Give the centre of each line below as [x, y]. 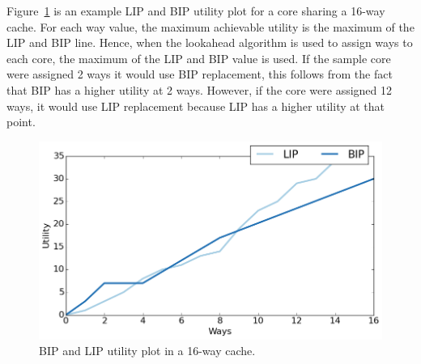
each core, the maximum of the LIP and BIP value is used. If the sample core [199, 58]
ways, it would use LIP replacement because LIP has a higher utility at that [196, 106]
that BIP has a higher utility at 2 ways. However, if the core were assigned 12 [200, 89]
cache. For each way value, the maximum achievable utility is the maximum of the [210, 26]
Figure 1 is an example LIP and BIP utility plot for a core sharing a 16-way [196, 11]
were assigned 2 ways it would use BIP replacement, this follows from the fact [200, 74]
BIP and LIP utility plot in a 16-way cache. [147, 351]
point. [21, 122]
